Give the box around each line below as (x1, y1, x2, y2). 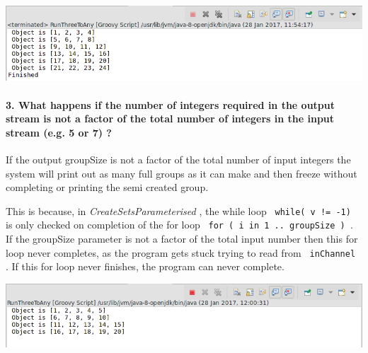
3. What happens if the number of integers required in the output (6, 97, 335, 112)
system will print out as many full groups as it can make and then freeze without (6, 166, 357, 180)
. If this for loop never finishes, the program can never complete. (6, 259, 284, 274)
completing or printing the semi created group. (6, 180, 209, 195)
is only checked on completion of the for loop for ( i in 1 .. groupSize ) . (6, 217, 353, 232)
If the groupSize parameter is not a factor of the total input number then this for (6, 231, 358, 246)
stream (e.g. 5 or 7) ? (6, 125, 112, 139)
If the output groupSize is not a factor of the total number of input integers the (6, 152, 351, 166)
